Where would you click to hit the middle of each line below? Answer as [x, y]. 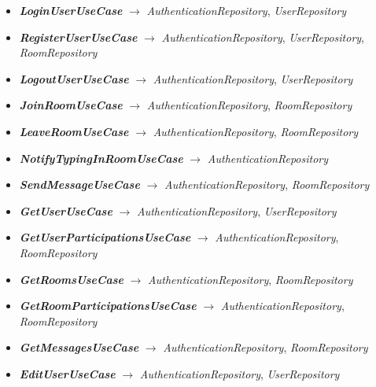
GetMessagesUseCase [79, 347]
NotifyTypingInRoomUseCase [101, 158]
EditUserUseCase [67, 373]
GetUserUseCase [66, 210]
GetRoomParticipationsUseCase [108, 306]
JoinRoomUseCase [71, 105]
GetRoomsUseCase [72, 279]
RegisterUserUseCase [78, 37]
